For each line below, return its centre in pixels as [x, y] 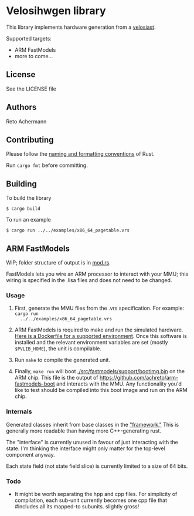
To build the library [29, 198]
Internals [19, 411]
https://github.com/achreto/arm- [139, 378]
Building [21, 184]
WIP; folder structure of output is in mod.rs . [59, 262]
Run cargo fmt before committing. [47, 165]
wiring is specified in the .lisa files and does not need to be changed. [89, 280]
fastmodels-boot [35, 384]
